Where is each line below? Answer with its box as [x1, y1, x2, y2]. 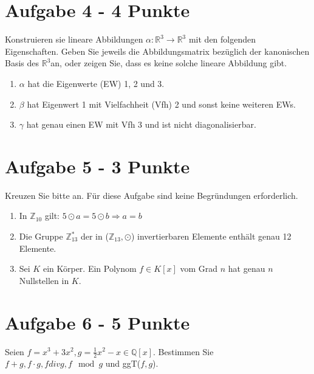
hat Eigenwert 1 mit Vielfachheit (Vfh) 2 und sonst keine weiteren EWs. [27, 97, 296, 110]
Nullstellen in [19, 274, 69, 286]
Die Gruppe [19, 230, 63, 242]
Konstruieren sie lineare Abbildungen [5, 33, 143, 46]
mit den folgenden [188, 33, 256, 46]
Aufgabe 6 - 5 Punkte [5, 310, 190, 334]
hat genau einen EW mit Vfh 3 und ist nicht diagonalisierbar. [26, 118, 256, 131]
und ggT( [105, 357, 141, 370]
